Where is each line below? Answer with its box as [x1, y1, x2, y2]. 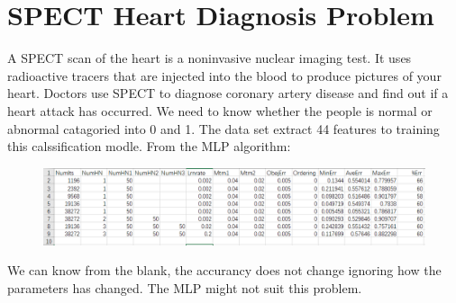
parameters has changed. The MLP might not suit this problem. [7, 279, 362, 297]
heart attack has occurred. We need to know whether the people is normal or [7, 101, 433, 120]
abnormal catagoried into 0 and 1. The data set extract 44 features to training [7, 119, 440, 138]
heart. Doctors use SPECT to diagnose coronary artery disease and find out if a [7, 84, 449, 102]
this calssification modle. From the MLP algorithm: [7, 137, 291, 156]
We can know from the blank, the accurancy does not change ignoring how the [7, 261, 442, 280]
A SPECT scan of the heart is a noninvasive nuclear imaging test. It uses [7, 49, 412, 67]
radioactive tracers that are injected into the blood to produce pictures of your [7, 66, 442, 85]
